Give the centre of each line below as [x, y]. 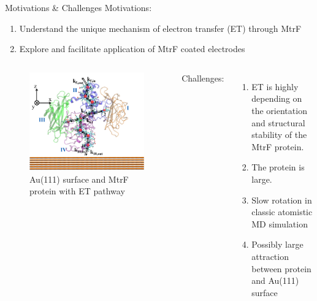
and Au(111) [275, 280]
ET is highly [275, 86]
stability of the [279, 135]
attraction [270, 256]
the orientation [279, 110]
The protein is [278, 167]
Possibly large [277, 244]
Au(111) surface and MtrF [79, 179]
